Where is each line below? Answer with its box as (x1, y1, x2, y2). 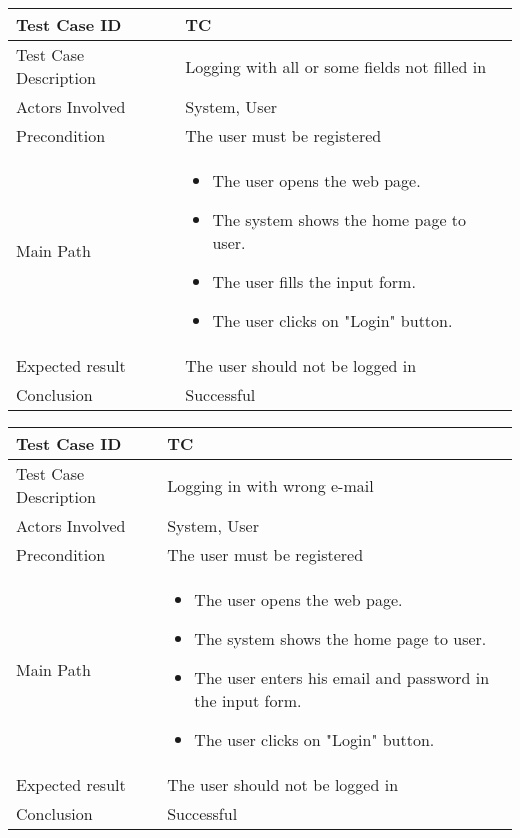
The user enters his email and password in (194, 666, 490, 689)
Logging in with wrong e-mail (167, 473, 374, 497)
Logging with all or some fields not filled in (185, 54, 487, 78)
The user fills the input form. (212, 270, 416, 293)
